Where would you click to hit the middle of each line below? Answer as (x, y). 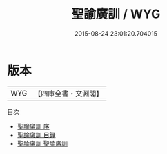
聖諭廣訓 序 (33, 126)
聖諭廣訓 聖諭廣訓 (42, 143)
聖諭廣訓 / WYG (116, 14)
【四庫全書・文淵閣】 (69, 93)
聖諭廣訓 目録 (36, 135)
